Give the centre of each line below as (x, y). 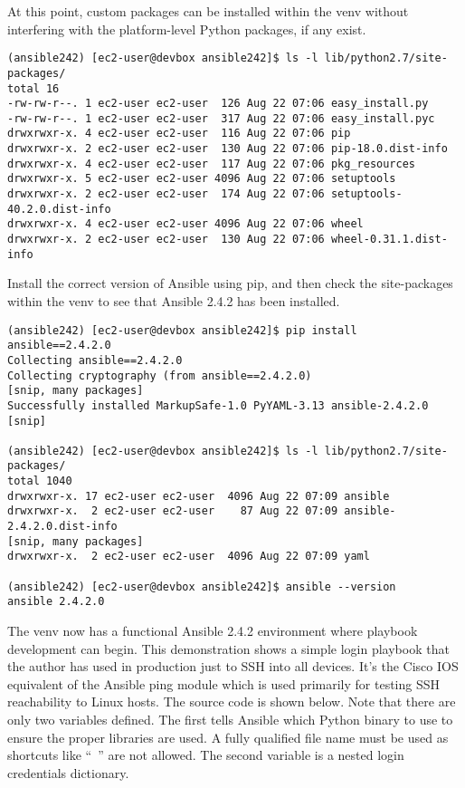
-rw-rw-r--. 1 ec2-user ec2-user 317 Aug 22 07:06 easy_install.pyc (221, 118)
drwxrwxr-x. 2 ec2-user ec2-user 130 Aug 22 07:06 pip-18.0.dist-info (228, 149)
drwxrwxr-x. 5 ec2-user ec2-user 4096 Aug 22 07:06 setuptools (202, 179)
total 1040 (40, 481)
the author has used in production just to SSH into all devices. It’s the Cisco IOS (233, 666)
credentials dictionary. (68, 772)
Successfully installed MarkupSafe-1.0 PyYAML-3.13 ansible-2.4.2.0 (218, 405)
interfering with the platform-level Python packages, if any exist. (187, 29)
